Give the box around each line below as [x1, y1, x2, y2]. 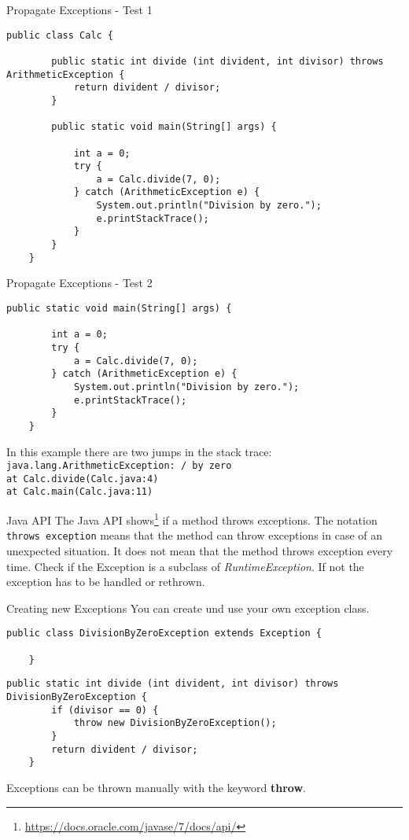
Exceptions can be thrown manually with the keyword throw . [6, 779, 306, 795]
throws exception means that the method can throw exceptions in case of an [6, 527, 382, 543]
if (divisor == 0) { [51, 704, 159, 716]
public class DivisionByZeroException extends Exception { [6, 628, 322, 639]
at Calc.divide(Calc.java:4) [6, 473, 159, 484]
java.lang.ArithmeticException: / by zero [6, 460, 232, 472]
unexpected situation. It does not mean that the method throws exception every [6, 543, 393, 559]
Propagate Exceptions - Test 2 [6, 274, 153, 291]
